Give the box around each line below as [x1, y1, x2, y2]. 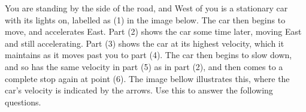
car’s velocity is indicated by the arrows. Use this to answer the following [5, 84, 273, 96]
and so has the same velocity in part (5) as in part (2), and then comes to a [5, 60, 283, 72]
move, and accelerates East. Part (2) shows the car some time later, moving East [5, 25, 302, 38]
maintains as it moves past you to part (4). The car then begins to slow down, [5, 49, 292, 61]
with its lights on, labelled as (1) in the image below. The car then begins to [5, 13, 286, 26]
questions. [5, 95, 41, 108]
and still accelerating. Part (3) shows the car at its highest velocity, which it [5, 37, 284, 49]
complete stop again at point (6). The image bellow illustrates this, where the [5, 72, 290, 84]
